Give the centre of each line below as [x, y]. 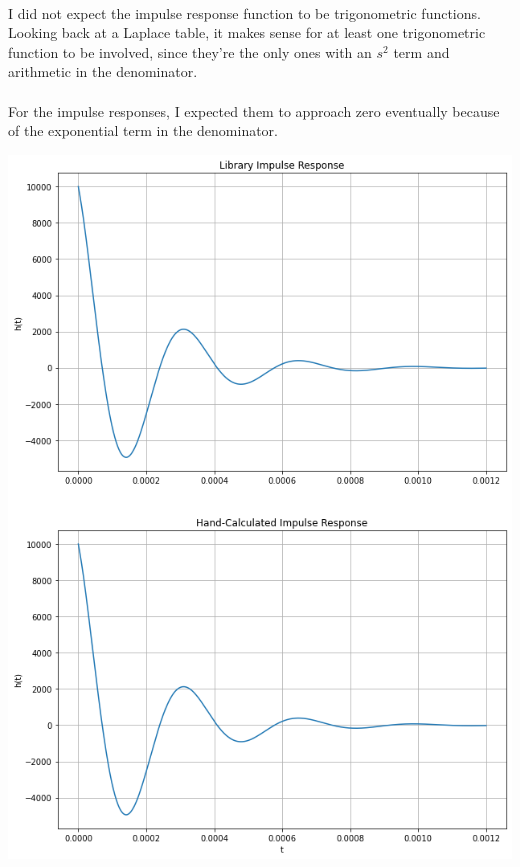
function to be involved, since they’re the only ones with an [190, 51]
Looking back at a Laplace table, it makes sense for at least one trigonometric [247, 32]
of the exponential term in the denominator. [143, 130]
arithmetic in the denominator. [103, 71]
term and [421, 51]
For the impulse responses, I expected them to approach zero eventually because [254, 110]
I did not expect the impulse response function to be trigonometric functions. [244, 12]
